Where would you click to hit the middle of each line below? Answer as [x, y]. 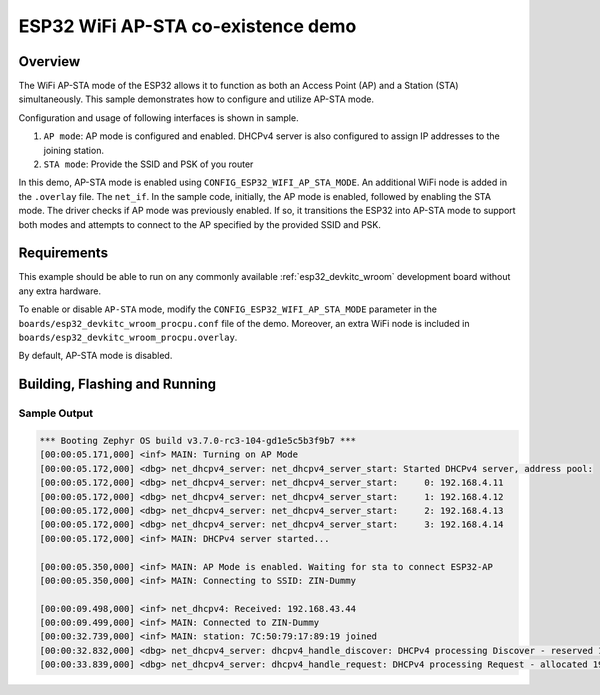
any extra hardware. [60, 291]
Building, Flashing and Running [117, 384]
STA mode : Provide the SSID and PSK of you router [148, 164]
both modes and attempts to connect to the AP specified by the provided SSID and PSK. [200, 224]
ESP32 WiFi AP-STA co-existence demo [187, 26]
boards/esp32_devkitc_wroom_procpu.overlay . [128, 337]
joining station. [74, 150]
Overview [49, 61]
